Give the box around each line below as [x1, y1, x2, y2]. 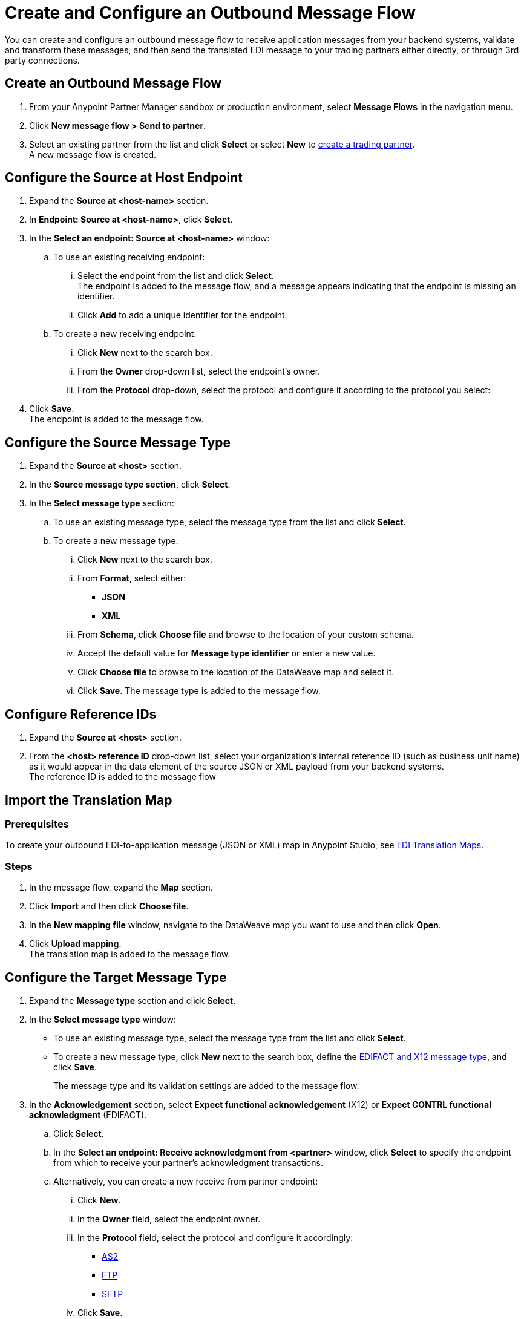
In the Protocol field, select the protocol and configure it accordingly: [77, 1232, 353, 1243]
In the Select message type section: [29, 498, 174, 509]
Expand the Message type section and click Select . [29, 995, 236, 1006]
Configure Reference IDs [5, 706, 157, 722]
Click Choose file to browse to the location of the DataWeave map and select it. [77, 667, 395, 678]
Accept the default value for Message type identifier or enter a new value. [77, 648, 376, 659]
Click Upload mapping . [29, 938, 122, 949]
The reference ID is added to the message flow [29, 771, 216, 782]
